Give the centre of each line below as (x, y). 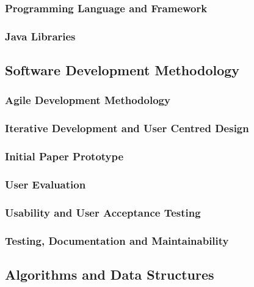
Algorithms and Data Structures (110, 274)
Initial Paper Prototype (64, 156)
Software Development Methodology (122, 70)
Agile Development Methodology (88, 100)
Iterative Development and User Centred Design (127, 128)
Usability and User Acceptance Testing (103, 212)
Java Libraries (40, 36)
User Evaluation (45, 184)
